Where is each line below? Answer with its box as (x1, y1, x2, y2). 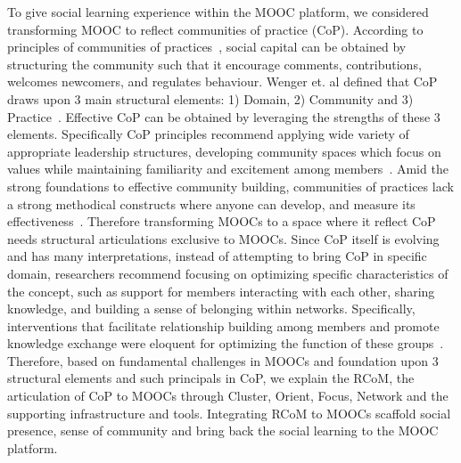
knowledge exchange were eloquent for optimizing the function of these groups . (7, 334, 444, 353)
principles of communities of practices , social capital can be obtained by (7, 37, 407, 56)
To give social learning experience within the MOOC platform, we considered (7, 3, 429, 20)
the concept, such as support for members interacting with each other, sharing (7, 281, 435, 300)
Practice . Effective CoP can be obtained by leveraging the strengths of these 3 (7, 107, 440, 126)
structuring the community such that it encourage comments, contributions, (7, 54, 422, 73)
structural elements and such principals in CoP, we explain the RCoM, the (7, 369, 415, 387)
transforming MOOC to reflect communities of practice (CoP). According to (7, 20, 424, 38)
